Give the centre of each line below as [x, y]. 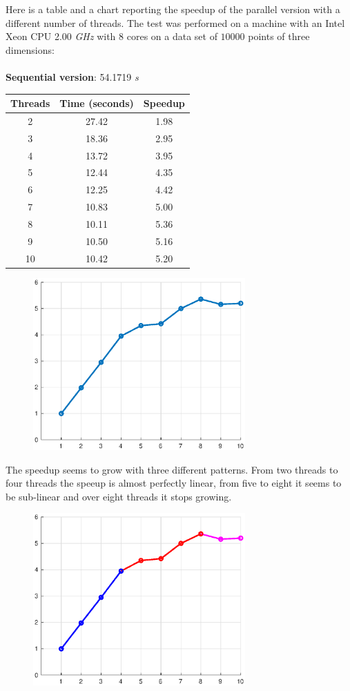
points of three [279, 36]
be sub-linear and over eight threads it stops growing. [119, 496]
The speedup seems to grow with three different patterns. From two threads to [172, 469]
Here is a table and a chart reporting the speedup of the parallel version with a [173, 9]
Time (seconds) [97, 103]
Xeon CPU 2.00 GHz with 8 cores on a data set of [111, 36]
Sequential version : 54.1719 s [72, 76]
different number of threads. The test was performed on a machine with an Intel [175, 22]
